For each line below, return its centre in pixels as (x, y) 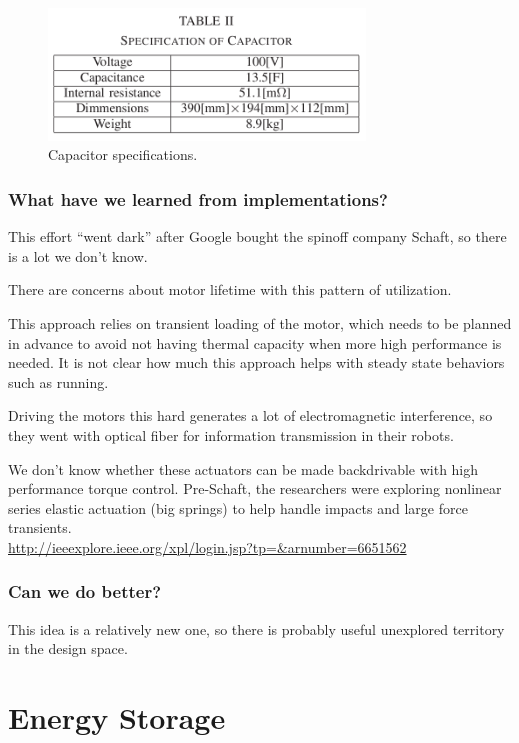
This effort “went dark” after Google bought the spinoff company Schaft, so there (257, 236)
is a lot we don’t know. (78, 255)
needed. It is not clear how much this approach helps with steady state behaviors (256, 362)
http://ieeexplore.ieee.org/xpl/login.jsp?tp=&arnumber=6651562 (207, 546)
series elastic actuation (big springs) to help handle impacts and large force (238, 507)
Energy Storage (117, 717)
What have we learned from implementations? (198, 198)
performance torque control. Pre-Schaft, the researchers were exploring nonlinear (255, 488)
